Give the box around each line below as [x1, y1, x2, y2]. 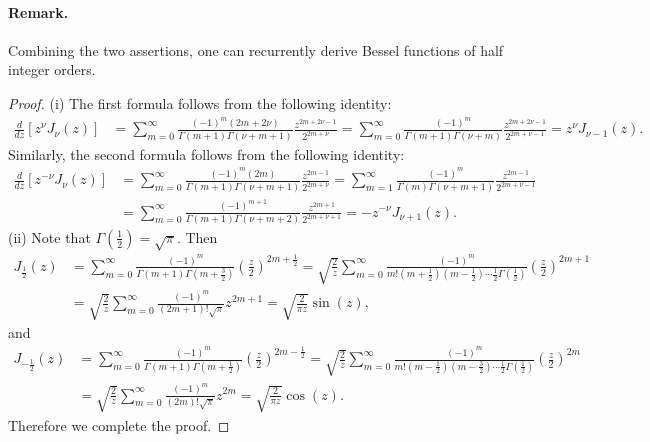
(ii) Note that [8, 226, 91, 247]
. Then [176, 226, 218, 247]
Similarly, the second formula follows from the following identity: [8, 143, 405, 164]
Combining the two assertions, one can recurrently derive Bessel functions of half [8, 39, 504, 60]
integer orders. [8, 59, 96, 80]
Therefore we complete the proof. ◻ [8, 414, 230, 435]
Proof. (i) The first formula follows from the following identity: [8, 92, 392, 113]
